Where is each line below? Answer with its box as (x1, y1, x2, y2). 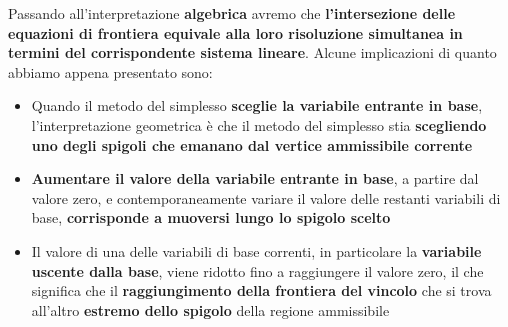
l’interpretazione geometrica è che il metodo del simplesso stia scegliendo (31, 114, 487, 135)
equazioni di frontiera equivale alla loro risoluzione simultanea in (8, 22, 463, 43)
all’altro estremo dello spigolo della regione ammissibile (31, 299, 390, 320)
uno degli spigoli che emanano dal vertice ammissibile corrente (31, 134, 473, 155)
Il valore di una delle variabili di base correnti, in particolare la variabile (31, 240, 482, 261)
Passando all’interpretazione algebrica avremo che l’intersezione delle (8, 3, 456, 23)
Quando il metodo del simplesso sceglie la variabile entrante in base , (31, 95, 483, 116)
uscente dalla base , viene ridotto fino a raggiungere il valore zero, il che (31, 260, 484, 281)
